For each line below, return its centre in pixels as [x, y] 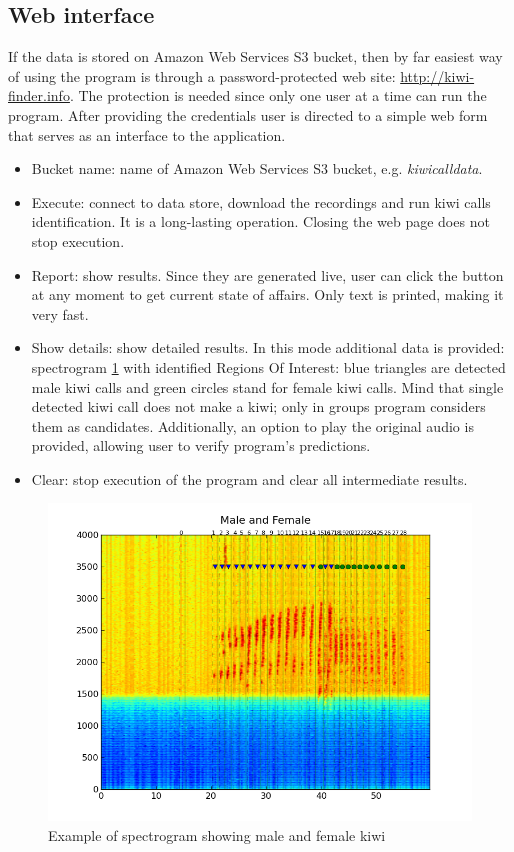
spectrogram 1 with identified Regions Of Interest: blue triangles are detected [268, 366]
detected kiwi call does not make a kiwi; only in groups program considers [258, 406]
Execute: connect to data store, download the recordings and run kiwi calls [261, 201]
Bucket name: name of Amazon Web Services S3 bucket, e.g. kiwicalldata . [257, 168]
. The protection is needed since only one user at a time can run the [278, 95]
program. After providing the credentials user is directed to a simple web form [248, 114]
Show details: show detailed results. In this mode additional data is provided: [268, 347]
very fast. [60, 313]
